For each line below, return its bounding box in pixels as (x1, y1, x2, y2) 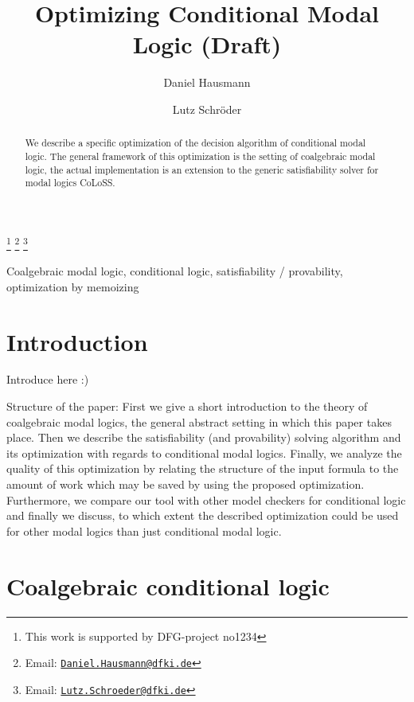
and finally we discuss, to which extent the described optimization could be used (6, 507, 399, 524)
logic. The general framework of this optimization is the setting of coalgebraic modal (25, 149, 376, 162)
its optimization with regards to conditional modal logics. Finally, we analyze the (6, 444, 402, 461)
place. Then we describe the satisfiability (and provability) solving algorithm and (6, 429, 401, 446)
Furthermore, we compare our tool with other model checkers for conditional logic (6, 491, 406, 508)
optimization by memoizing (6, 278, 139, 294)
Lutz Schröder (172, 100, 242, 117)
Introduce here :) (6, 371, 89, 388)
